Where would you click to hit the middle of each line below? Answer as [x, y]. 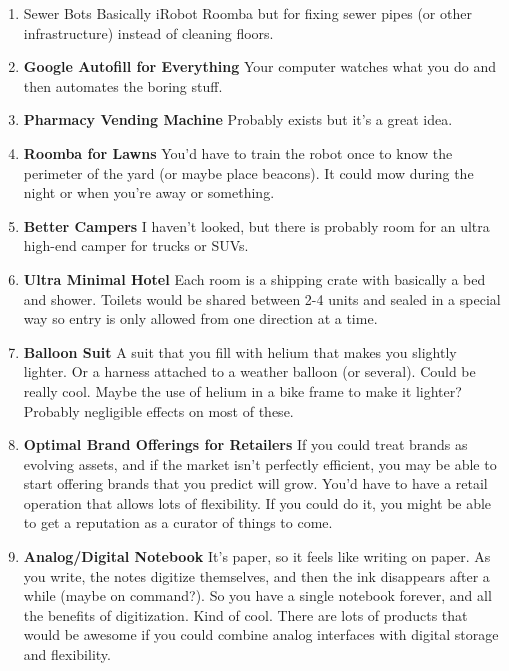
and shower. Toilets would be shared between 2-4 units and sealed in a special [262, 298]
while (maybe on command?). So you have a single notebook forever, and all [257, 595]
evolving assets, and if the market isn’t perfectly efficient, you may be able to [260, 463]
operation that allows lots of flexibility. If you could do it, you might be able [257, 502]
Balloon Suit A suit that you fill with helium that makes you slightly [240, 351]
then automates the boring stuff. [123, 85]
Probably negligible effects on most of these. [158, 410]
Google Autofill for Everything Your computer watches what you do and [260, 66]
